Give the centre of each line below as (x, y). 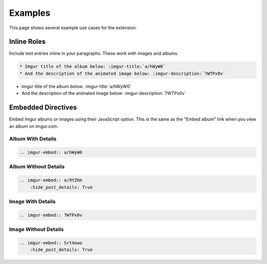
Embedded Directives (43, 108)
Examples (30, 13)
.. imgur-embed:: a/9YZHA (51, 180)
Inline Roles (27, 42)
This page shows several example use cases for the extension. (73, 28)
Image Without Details (36, 229)
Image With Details (32, 201)
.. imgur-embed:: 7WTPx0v (51, 215)
